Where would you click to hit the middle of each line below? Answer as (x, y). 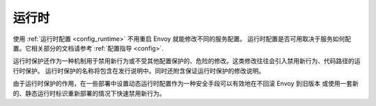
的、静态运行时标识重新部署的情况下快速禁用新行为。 (89, 93)
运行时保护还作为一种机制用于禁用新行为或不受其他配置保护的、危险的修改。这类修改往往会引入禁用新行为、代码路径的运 (187, 61)
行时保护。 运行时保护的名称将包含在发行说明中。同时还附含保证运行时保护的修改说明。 (139, 71)
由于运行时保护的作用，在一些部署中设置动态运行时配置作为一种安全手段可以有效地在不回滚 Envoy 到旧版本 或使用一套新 (186, 84)
